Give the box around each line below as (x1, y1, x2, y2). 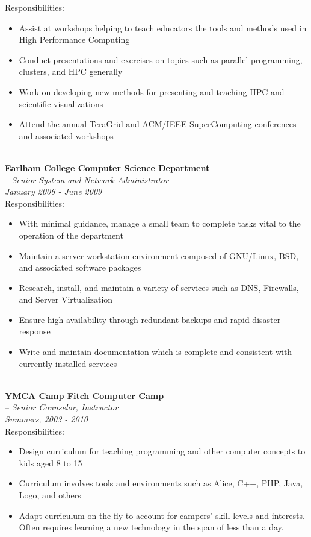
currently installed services (19, 357, 117, 369)
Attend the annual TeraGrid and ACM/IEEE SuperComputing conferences (19, 118, 297, 130)
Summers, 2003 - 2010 (5, 413, 88, 426)
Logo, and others (19, 489, 81, 501)
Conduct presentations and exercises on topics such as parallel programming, (19, 53, 303, 66)
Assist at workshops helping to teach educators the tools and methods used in (19, 21, 307, 34)
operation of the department (19, 228, 123, 241)
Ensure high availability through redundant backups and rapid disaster (19, 313, 281, 325)
